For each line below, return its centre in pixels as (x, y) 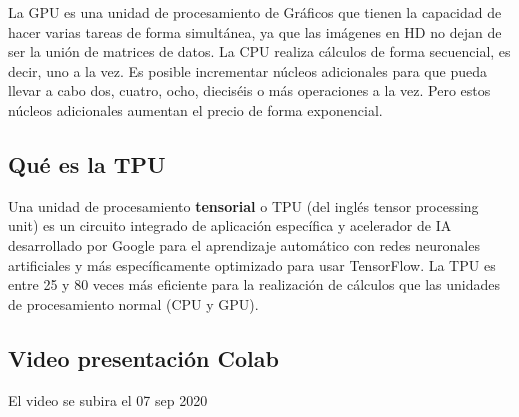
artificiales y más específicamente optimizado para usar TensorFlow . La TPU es (252, 264)
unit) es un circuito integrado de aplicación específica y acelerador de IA (230, 225)
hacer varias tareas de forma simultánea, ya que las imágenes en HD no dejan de (255, 31)
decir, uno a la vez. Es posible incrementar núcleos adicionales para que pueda (247, 70)
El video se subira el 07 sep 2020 (108, 399)
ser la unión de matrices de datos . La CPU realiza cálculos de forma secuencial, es (259, 51)
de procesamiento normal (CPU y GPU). (133, 303)
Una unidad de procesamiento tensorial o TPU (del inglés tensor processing (243, 205)
